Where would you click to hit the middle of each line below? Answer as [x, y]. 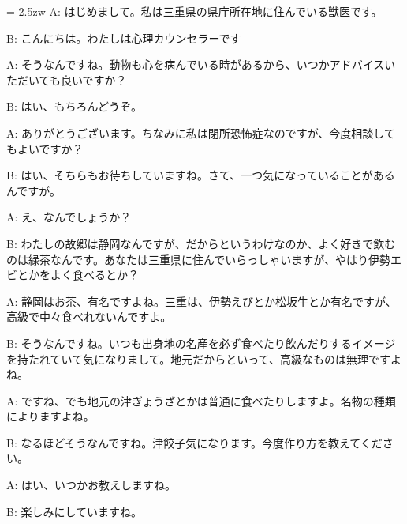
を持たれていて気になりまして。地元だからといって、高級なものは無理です [198, 358]
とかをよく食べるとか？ [78, 275]
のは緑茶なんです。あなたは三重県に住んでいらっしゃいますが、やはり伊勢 [198, 259]
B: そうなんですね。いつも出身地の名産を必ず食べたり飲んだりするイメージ [201, 343]
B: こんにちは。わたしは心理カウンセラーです [124, 38]
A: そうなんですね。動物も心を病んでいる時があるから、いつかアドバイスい [201, 64]
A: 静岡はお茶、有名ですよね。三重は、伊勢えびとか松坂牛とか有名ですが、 [202, 301]
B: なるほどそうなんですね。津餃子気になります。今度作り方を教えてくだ [194, 442]
